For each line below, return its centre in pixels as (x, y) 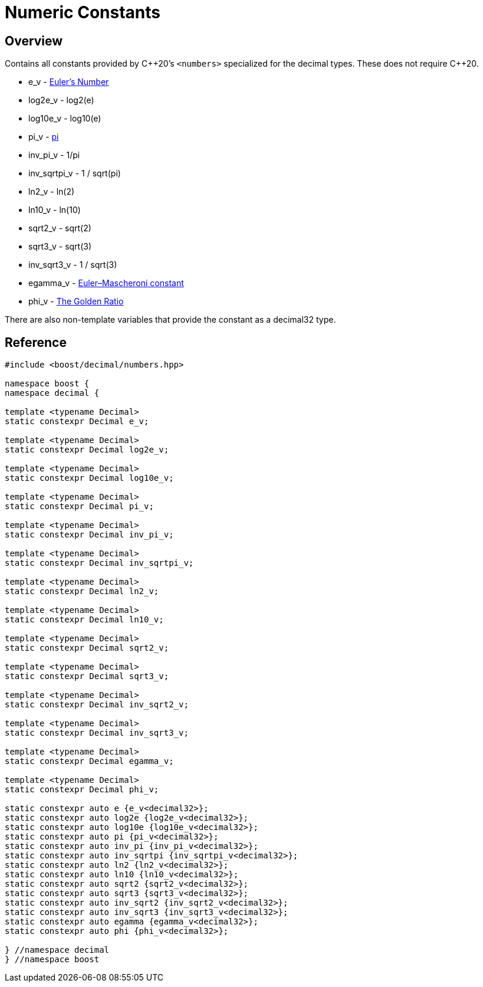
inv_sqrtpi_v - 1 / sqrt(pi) (75, 173)
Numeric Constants (83, 12)
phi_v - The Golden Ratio (76, 301)
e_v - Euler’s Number (69, 82)
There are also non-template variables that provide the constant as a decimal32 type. (170, 320)
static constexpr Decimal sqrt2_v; (87, 648)
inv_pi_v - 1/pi (54, 155)
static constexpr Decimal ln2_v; (82, 591)
